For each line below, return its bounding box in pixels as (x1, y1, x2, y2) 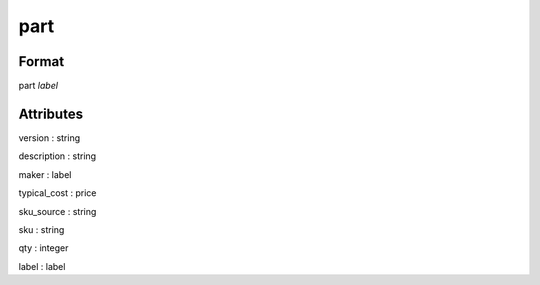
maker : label (18, 168, 72, 180)
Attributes (18, 105, 84, 122)
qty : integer (18, 242, 69, 254)
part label (18, 80, 59, 92)
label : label (18, 260, 66, 272)
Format (18, 53, 65, 70)
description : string (18, 150, 97, 162)
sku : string (18, 223, 65, 235)
